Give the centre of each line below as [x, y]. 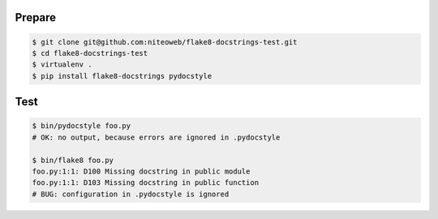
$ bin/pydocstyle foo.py [82, 126]
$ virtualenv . [62, 64]
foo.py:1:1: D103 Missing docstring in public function [146, 183]
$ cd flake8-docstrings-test [90, 53]
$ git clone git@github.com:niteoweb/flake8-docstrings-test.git [165, 42]
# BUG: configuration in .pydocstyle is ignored [131, 194]
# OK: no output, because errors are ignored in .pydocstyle [156, 137]
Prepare [36, 17]
